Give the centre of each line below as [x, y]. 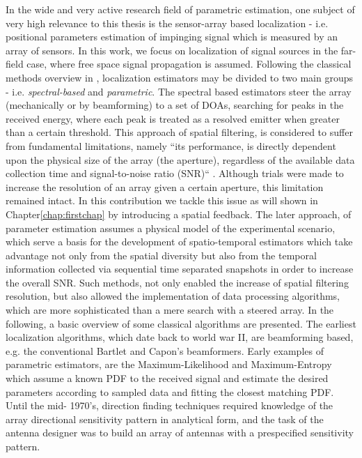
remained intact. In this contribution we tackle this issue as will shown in [162, 200]
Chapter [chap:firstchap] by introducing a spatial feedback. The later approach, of [179, 214]
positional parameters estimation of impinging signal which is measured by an [172, 37]
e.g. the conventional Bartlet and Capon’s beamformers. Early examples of [165, 350]
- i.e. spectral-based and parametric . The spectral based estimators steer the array [179, 91]
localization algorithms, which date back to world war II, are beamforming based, [180, 337]
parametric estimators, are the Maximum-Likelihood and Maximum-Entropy [169, 364]
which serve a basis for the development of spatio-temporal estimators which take [179, 242]
